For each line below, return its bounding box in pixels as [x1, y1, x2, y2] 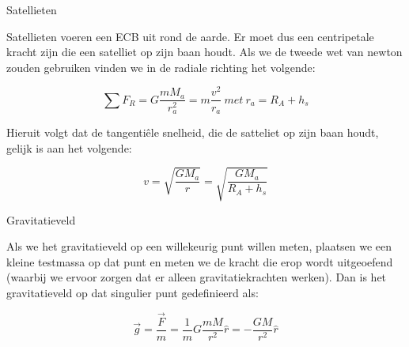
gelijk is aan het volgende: [6, 139, 132, 156]
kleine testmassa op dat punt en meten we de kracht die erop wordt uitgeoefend [6, 253, 393, 270]
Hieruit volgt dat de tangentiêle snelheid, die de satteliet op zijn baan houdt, [6, 123, 379, 140]
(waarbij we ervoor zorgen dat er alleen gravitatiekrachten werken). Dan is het [6, 269, 387, 285]
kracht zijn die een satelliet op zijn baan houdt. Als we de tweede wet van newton [6, 43, 403, 60]
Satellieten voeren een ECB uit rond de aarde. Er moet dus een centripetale [6, 28, 374, 44]
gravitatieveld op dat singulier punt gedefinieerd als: [6, 285, 259, 301]
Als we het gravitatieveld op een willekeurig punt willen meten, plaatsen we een [6, 238, 392, 255]
